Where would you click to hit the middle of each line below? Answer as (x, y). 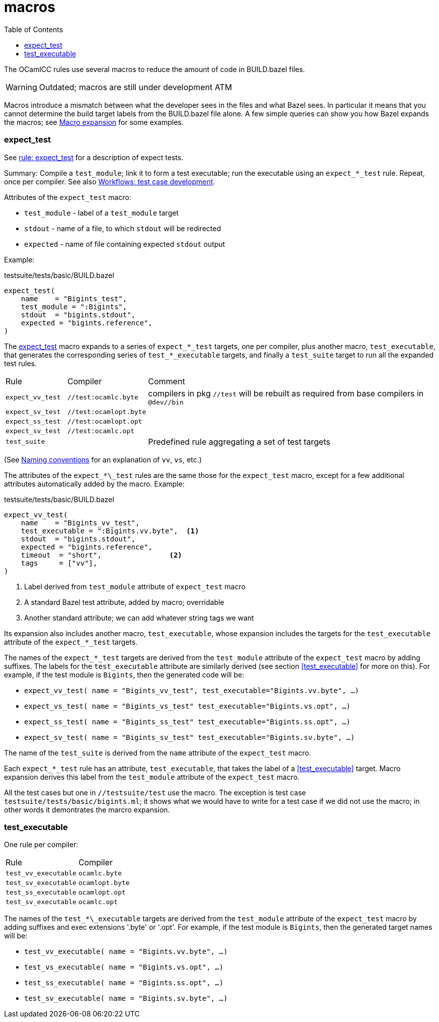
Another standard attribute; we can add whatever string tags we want (139, 618)
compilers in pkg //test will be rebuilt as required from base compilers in (286, 393)
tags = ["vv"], (59, 563)
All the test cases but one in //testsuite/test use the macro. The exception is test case (155, 792)
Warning (21, 87)
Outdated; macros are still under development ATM (136, 87)
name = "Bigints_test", (74, 298)
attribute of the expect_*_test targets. (71, 642)
